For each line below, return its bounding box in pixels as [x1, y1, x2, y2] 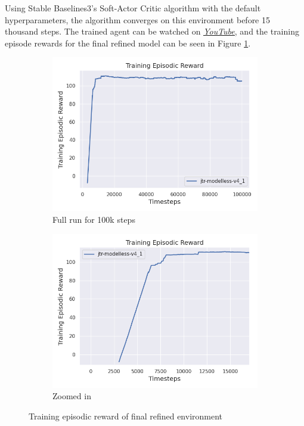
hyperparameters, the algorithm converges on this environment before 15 [5, 13, 271, 26]
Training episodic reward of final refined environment [29, 409, 223, 422]
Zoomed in [52, 390, 91, 402]
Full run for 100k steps [52, 213, 135, 225]
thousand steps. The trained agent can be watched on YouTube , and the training [5, 25, 299, 38]
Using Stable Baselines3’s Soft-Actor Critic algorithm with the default [5, 2, 261, 14]
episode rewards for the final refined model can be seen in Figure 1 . [5, 36, 251, 49]
